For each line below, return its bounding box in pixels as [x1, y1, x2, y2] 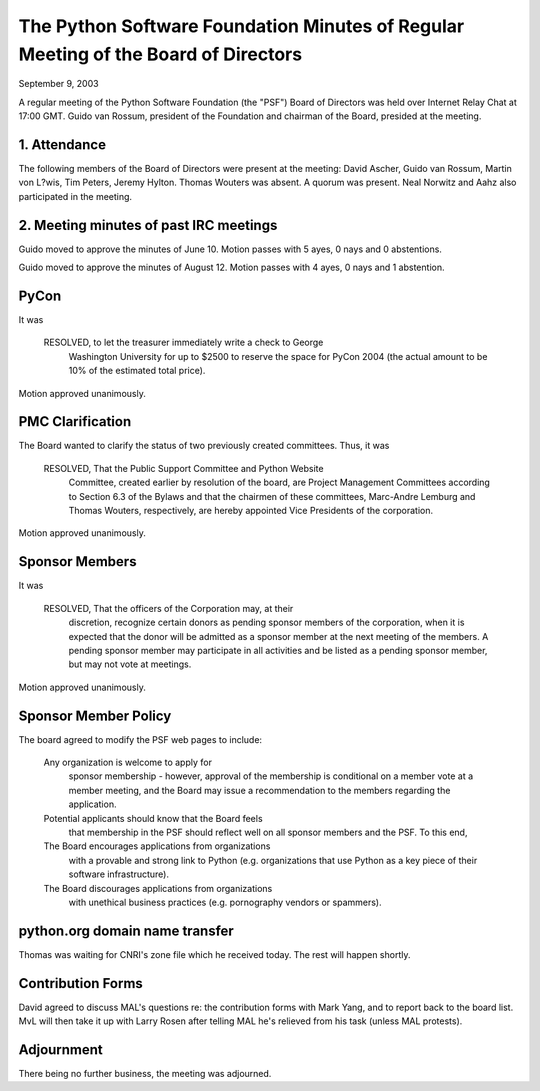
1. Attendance [18, 136, 107, 153]
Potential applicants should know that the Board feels [43, 812, 264, 824]
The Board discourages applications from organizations [43, 882, 273, 894]
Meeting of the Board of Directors [18, 43, 303, 65]
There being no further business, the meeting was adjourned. [18, 1068, 272, 1079]
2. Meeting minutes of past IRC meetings [18, 216, 278, 234]
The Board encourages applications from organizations [43, 840, 271, 852]
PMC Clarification [18, 413, 132, 430]
